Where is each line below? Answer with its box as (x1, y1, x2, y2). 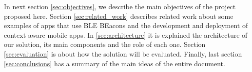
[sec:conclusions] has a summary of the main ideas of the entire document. (4, 58, 225, 68)
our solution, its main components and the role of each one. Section (4, 39, 206, 49)
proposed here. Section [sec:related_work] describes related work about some (4, 11, 233, 21)
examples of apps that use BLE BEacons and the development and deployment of (4, 20, 248, 30)
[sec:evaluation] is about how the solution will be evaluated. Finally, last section (4, 48, 242, 58)
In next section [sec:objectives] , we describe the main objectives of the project (4, 1, 236, 11)
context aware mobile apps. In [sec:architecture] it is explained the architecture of (4, 29, 248, 40)
